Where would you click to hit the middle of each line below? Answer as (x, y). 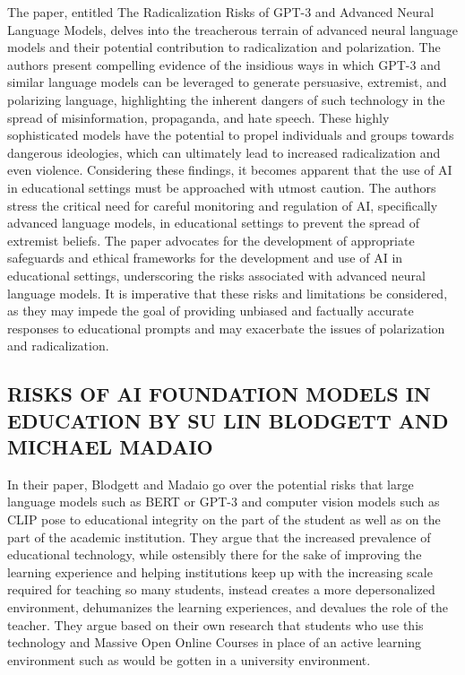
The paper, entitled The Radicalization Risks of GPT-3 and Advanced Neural (221, 12)
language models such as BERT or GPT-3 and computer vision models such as (224, 502)
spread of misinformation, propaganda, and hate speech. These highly (198, 117)
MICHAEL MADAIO (110, 447)
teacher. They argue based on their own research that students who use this (215, 624)
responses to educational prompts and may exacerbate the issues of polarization (226, 328)
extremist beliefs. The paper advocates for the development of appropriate (211, 240)
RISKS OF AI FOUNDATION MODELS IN (219, 394)
